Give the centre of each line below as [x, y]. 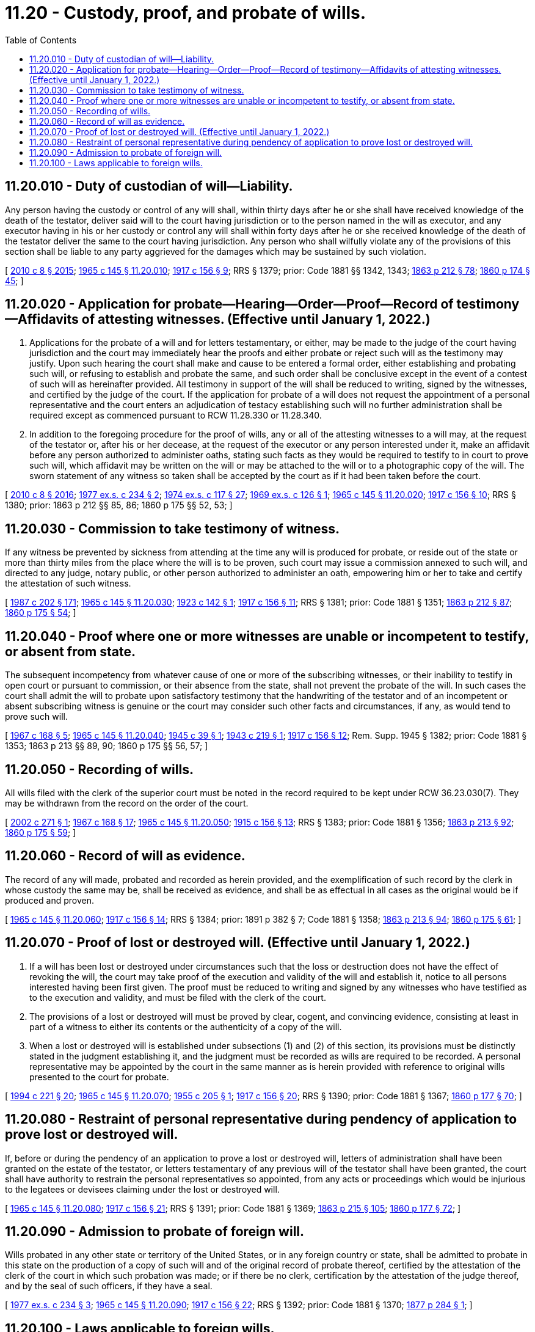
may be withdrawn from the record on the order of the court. [127, 803]
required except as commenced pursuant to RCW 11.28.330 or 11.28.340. [176, 415]
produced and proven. [49, 900]
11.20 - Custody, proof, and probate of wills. [186, 13]
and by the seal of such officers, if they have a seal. [109, 1286]
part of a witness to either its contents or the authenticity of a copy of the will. [186, 1026]
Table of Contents [41, 40]
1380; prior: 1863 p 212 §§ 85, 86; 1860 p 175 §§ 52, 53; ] [119, 505]
